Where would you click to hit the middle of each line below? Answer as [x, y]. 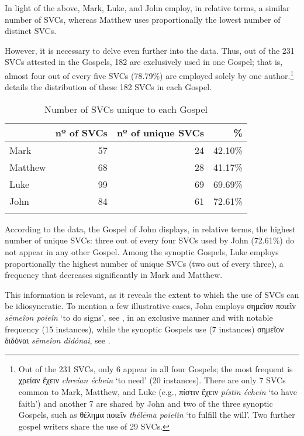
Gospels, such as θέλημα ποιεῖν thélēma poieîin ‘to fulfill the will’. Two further [157, 415]
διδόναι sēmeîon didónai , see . [58, 340]
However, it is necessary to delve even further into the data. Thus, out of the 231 [150, 50]
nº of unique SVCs [160, 132]
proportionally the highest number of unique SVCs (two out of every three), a [144, 263]
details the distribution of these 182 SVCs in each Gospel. [108, 87]
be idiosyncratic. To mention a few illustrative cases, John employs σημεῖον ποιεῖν [150, 306]
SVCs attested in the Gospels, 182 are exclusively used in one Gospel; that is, [144, 62]
